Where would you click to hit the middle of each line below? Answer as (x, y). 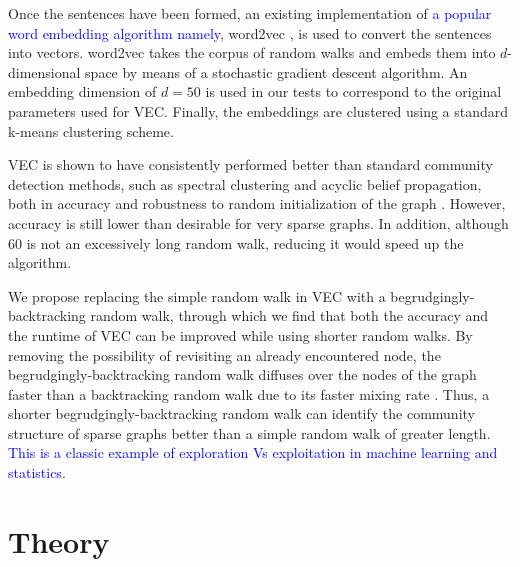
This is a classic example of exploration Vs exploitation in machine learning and (253, 452)
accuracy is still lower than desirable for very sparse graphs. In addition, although (258, 222)
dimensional (44, 71)
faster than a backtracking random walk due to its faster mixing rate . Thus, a (249, 393)
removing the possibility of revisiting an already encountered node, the (224, 354)
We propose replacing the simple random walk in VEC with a (197, 295)
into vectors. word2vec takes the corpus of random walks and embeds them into (252, 52)
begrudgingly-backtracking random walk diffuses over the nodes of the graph (242, 374)
